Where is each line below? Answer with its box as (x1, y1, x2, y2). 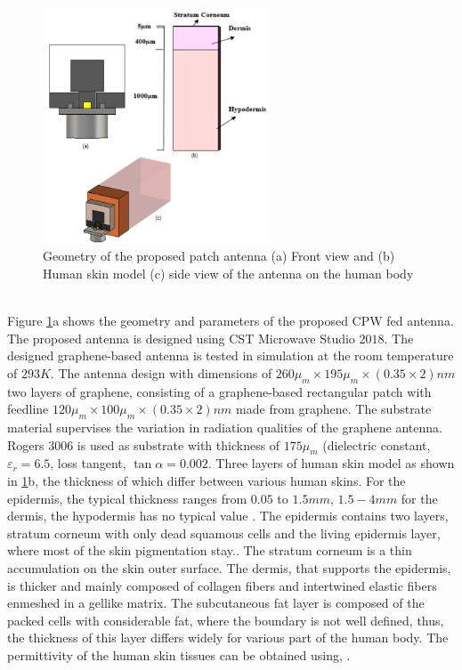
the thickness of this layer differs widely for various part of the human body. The (7, 628, 449, 647)
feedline (7, 400, 49, 418)
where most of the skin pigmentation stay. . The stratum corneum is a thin (7, 541, 412, 560)
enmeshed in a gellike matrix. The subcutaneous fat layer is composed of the (7, 593, 425, 612)
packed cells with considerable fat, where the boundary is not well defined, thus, (7, 610, 444, 629)
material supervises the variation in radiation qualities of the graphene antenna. (7, 418, 442, 437)
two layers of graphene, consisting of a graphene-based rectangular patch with (7, 382, 432, 400)
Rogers (7, 435, 45, 454)
